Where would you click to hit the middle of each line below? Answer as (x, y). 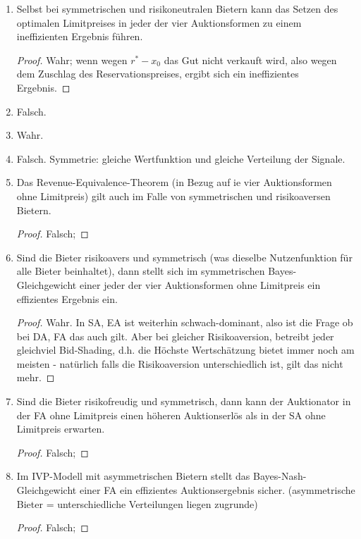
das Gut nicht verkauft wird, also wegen (250, 60)
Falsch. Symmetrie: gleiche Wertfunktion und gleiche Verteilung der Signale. (181, 158)
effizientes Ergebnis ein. (67, 298)
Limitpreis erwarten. (61, 429)
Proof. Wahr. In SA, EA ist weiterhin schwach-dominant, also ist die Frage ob (185, 322)
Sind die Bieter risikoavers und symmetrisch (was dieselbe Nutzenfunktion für (184, 257)
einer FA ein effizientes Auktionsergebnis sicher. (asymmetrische (217, 490)
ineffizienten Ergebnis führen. (80, 36)
